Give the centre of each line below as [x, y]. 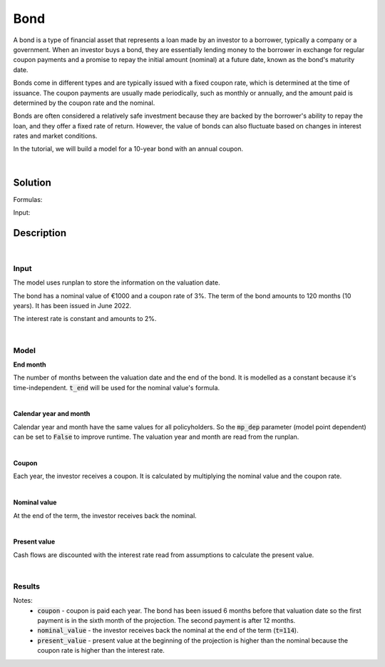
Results [27, 586]
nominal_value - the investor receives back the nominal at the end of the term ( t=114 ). [168, 631]
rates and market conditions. [55, 136]
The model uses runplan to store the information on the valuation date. [117, 282]
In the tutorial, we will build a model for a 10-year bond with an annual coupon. [128, 149]
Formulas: [28, 199]
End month [30, 365]
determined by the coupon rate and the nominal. [84, 103]
